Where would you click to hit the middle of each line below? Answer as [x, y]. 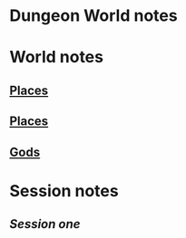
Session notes [64, 190]
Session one [45, 224]
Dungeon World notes [94, 16]
